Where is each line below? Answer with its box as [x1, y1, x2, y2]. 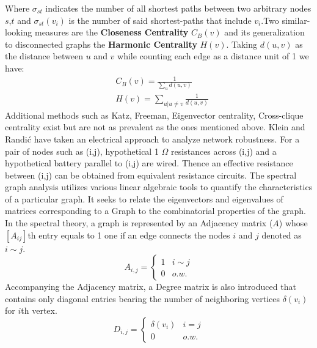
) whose [279, 217, 308, 229]
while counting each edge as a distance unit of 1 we [117, 50, 309, 62]
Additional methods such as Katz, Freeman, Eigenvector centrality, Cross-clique [5, 108, 304, 121]
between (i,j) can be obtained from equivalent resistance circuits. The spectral [5, 168, 297, 181]
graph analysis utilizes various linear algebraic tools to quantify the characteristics [5, 180, 313, 193]
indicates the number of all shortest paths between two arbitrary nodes [45, 2, 312, 14]
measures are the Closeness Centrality [35, 26, 189, 39]
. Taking [226, 37, 258, 50]
